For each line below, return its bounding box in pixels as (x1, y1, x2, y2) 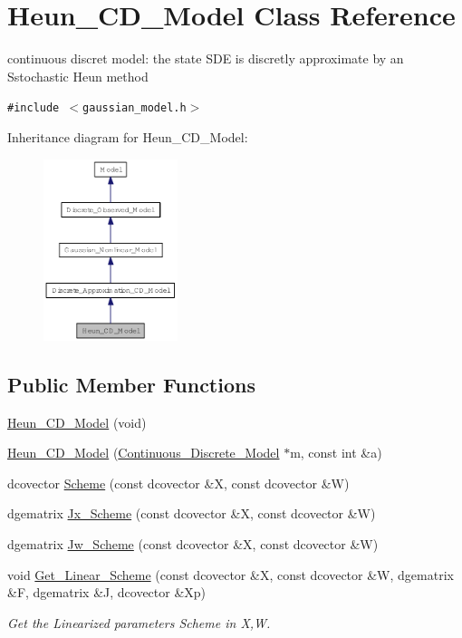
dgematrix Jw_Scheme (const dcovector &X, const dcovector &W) (7, 534, 379, 553)
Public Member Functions (7, 370, 255, 398)
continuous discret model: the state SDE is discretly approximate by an (7, 49, 404, 68)
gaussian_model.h (82, 101, 187, 115)
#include (7, 101, 60, 115)
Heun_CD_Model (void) (7, 412, 147, 431)
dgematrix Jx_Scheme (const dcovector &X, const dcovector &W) (7, 504, 376, 523)
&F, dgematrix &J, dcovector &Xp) (7, 583, 207, 602)
